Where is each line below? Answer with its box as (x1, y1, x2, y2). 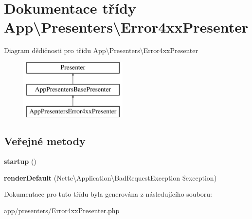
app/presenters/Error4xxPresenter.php (4, 205, 120, 215)
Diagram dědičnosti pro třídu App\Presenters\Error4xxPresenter (4, 45, 198, 55)
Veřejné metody (4, 133, 86, 148)
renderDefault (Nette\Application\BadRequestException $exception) (4, 172, 217, 182)
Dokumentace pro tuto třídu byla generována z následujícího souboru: (4, 189, 212, 199)
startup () (4, 156, 36, 166)
